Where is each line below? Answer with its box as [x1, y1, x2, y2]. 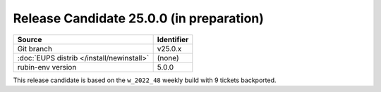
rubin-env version [17, 62, 77, 72]
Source [17, 34, 42, 44]
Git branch [17, 44, 53, 53]
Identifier [157, 34, 189, 44]
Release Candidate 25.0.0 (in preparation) [13, 11, 265, 26]
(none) [157, 53, 179, 63]
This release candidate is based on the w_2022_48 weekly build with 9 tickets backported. [13, 76, 277, 84]
